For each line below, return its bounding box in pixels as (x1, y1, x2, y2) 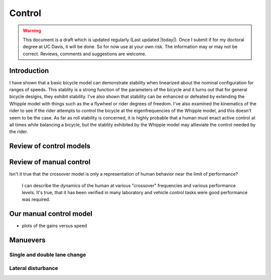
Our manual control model (9, 210, 93, 218)
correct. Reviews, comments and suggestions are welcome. (23, 51, 147, 57)
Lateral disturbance (9, 264, 59, 271)
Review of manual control (9, 158, 91, 167)
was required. (22, 196, 50, 203)
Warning (23, 28, 41, 34)
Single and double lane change (9, 251, 86, 258)
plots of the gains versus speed (22, 223, 87, 229)
